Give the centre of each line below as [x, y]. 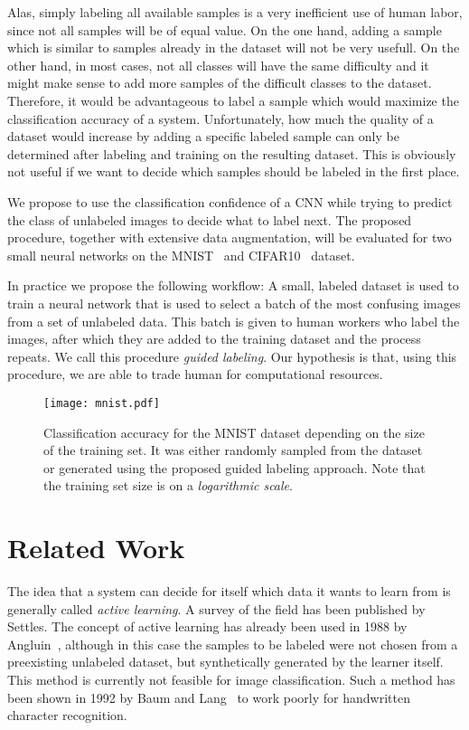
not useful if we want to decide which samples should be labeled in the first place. [234, 171]
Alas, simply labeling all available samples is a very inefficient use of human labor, [235, 12]
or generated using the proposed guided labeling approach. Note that [234, 467]
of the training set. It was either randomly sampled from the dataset [233, 450]
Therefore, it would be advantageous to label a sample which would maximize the [233, 100]
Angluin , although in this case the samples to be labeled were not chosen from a [233, 644]
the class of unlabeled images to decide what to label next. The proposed [210, 219]
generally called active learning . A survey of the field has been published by [216, 608]
